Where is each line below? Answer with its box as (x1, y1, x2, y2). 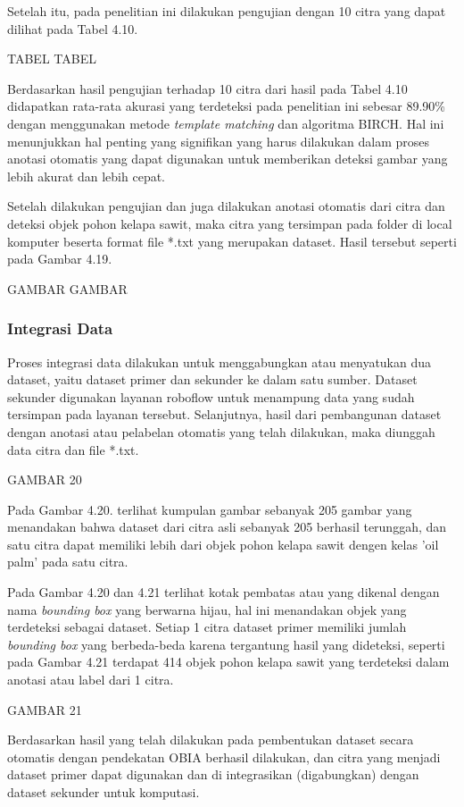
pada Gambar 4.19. (7, 249, 112, 268)
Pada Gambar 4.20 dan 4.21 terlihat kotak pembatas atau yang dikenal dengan (7, 583, 440, 601)
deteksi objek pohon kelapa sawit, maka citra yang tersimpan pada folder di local (7, 214, 452, 232)
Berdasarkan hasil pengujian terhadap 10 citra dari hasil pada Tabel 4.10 (7, 79, 408, 97)
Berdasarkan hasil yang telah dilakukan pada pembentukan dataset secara (7, 730, 414, 749)
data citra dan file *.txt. (7, 440, 139, 458)
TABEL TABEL (7, 49, 96, 68)
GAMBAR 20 (7, 470, 82, 489)
